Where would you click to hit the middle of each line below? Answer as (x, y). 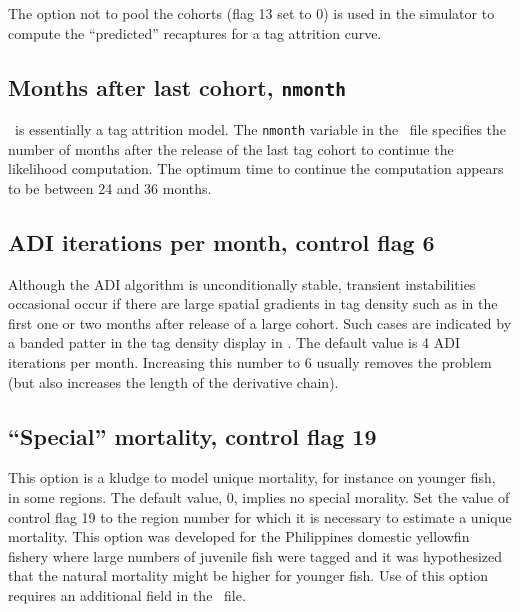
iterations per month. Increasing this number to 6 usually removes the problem (250, 361)
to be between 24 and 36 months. (110, 187)
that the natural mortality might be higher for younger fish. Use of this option (248, 575)
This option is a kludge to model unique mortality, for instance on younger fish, (252, 477)
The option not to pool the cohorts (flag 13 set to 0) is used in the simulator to (251, 13)
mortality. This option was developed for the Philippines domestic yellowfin (239, 536)
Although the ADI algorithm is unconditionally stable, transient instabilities (242, 283)
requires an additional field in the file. (127, 594)
